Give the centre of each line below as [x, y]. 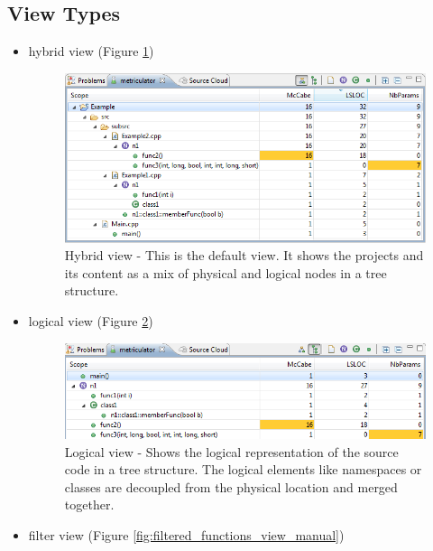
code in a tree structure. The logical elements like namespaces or [243, 469]
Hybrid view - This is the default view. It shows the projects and [244, 255]
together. [89, 504]
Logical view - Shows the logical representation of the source [231, 451]
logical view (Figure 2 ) [91, 320]
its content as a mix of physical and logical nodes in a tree [226, 272]
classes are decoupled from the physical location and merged [231, 486]
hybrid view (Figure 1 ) [91, 51]
